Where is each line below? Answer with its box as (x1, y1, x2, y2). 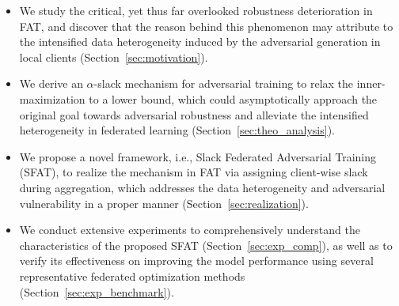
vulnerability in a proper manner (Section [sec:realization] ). (19, 195, 309, 211)
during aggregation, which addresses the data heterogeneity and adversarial (19, 179, 386, 195)
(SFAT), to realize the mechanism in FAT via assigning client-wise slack (19, 164, 368, 180)
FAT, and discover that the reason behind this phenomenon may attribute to (19, 17, 393, 34)
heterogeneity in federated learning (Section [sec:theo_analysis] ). (19, 122, 336, 138)
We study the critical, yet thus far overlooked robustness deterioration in (19, 2, 373, 18)
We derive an (19, 75, 83, 92)
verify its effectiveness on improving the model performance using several (19, 252, 374, 269)
